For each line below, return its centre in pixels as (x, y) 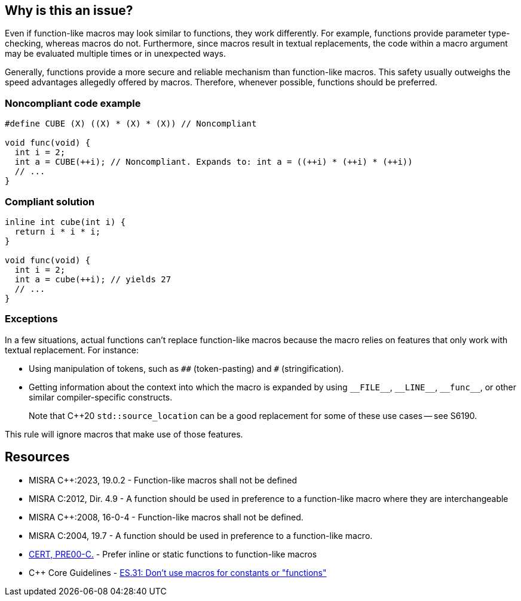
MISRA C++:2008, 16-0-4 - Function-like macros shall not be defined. (166, 517)
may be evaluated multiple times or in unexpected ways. (115, 54)
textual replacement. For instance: (72, 350)
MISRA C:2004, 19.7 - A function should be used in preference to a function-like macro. (201, 535)
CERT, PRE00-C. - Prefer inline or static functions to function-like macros (173, 554)
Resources (37, 457)
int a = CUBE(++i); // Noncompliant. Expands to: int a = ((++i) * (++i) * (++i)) (214, 162)
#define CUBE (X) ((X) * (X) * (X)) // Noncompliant (131, 124)
